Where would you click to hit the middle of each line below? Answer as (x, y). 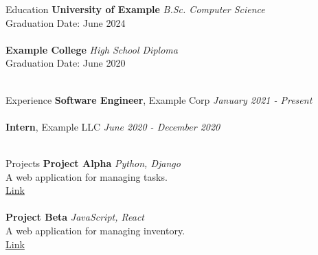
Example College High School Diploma (92, 49)
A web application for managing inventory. (95, 230)
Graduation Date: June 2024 (66, 22)
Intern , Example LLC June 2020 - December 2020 (113, 126)
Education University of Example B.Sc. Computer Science (135, 9)
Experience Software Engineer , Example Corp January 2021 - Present (159, 99)
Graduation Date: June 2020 (66, 63)
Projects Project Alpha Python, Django (93, 163)
